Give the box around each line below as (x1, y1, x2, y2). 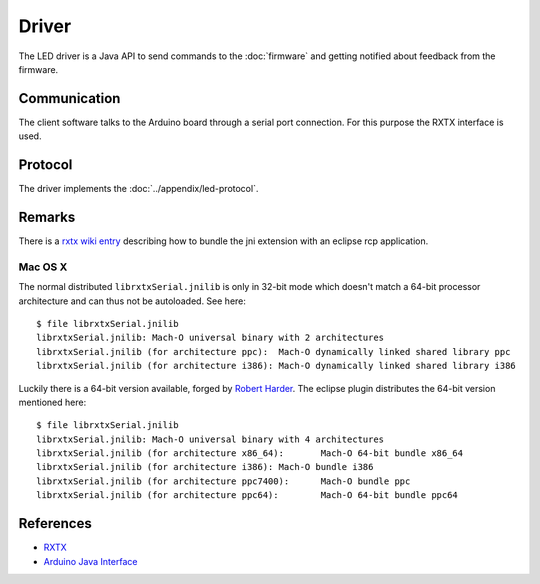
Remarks (18, 208, 76, 225)
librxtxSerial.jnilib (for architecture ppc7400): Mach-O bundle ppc (36, 475, 411, 487)
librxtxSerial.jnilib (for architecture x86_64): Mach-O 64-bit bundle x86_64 (36, 448, 464, 459)
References (18, 515, 92, 532)
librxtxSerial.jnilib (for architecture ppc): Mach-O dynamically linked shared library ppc (36, 346, 511, 357)
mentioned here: (18, 396, 87, 408)
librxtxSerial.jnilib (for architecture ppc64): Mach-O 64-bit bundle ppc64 (36, 490, 459, 501)
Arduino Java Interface (43, 555, 138, 567)
